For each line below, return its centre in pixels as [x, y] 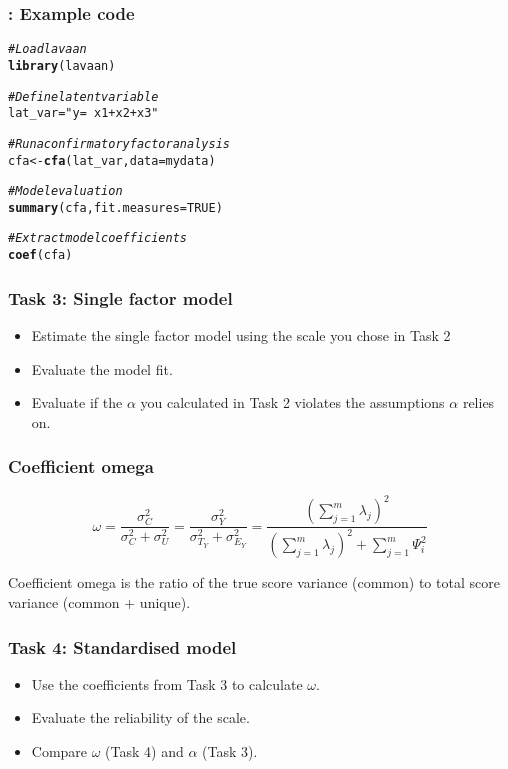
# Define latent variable [83, 96]
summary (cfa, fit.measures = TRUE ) [115, 207]
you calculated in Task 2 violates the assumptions [292, 402]
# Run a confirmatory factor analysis [119, 143]
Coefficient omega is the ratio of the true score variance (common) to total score [254, 582]
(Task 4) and [144, 751]
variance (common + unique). [99, 602]
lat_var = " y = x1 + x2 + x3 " [83, 113]
